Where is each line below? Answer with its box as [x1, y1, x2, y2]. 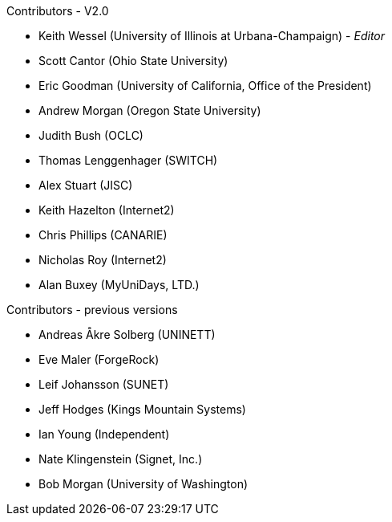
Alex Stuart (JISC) [38, 178, 133, 192]
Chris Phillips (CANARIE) [38, 228, 168, 242]
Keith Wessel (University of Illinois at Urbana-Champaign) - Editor [38, 29, 386, 43]
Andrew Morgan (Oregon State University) [38, 104, 261, 117]
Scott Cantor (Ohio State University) [38, 54, 228, 67]
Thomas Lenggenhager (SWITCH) [38, 153, 218, 167]
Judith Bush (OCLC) [38, 128, 143, 142]
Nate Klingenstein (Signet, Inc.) [38, 452, 203, 466]
